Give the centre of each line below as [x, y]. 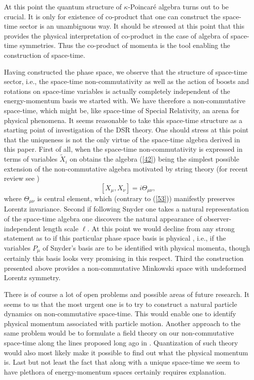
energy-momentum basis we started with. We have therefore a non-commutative [125, 101]
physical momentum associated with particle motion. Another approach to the [122, 323]
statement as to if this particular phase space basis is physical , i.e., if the [115, 238]
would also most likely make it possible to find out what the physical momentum [126, 352]
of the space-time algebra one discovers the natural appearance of [103, 218]
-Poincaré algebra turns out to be [178, 6]
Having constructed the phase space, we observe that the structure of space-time [126, 71]
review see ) [22, 178]
